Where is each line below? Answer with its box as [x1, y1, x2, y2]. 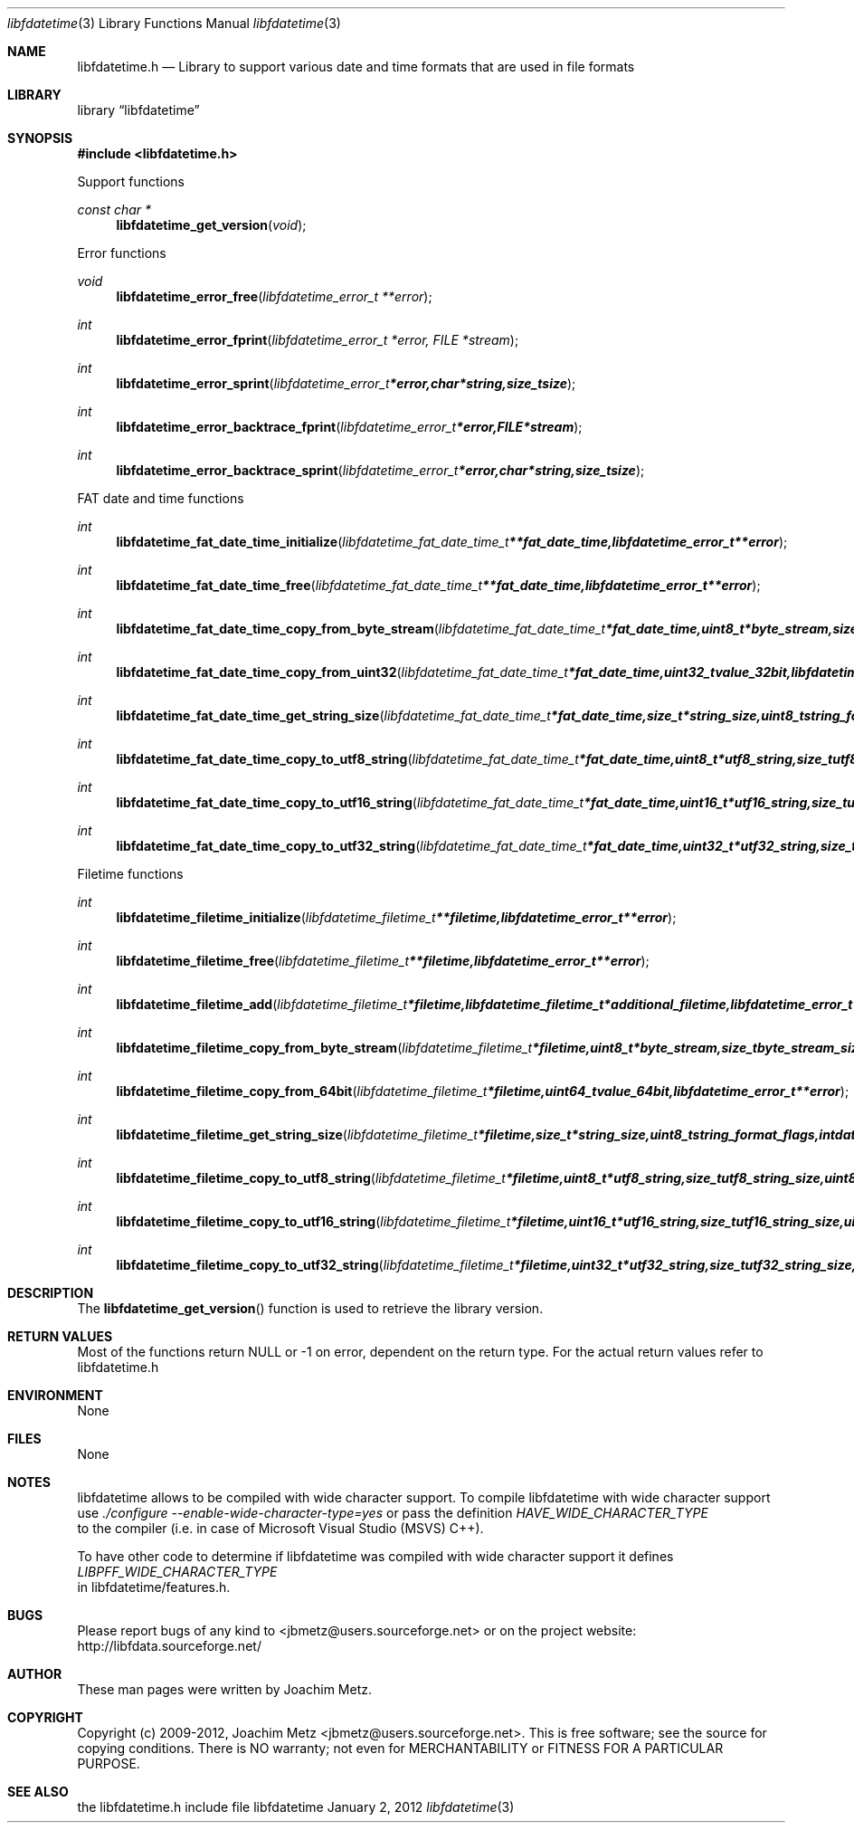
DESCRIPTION [7, 1285, 94, 1301]
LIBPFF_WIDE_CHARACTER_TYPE [77, 1564, 278, 1579]
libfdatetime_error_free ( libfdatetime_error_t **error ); [116, 289, 432, 304]
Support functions [77, 174, 185, 189]
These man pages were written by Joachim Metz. [77, 1682, 372, 1697]
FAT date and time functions [77, 491, 244, 506]
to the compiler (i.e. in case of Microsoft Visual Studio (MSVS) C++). [77, 1520, 484, 1536]
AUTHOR [7, 1666, 62, 1682]
